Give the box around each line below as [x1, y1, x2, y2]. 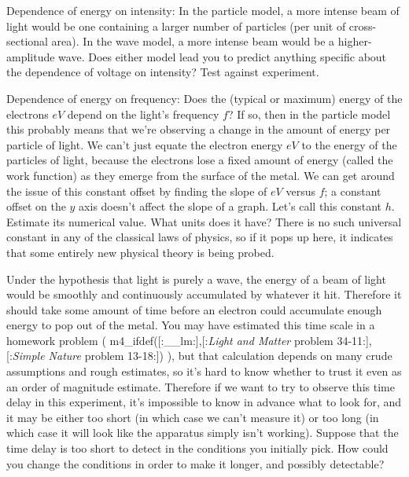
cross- [348, 17, 377, 34]
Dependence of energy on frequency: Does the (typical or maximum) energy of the [6, 90, 403, 106]
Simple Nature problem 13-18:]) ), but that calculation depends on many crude [12, 347, 392, 364]
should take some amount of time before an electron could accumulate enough [6, 301, 382, 317]
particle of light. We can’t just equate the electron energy [6, 136, 283, 152]
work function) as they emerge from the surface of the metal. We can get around [6, 167, 395, 183]
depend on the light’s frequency [67, 105, 219, 122]
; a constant [324, 182, 381, 199]
